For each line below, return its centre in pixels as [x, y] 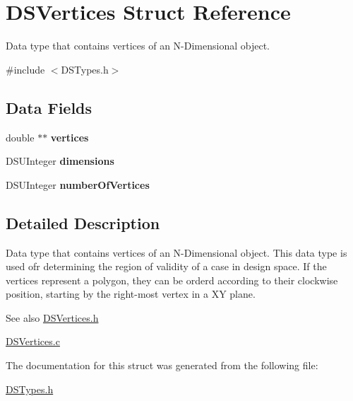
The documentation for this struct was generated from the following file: [162, 365]
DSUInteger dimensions [60, 161]
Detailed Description [83, 222]
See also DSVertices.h [52, 317]
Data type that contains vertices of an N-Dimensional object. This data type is [176, 252]
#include [25, 69]
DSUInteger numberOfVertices [78, 184]
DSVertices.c [33, 341]
